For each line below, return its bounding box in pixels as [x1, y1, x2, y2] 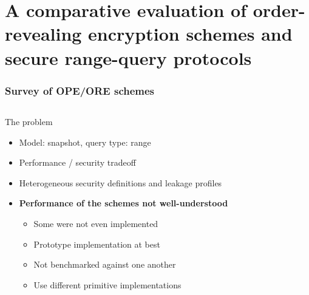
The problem [5, 115, 53, 127]
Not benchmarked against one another [33, 258, 176, 271]
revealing [5, 21, 82, 46]
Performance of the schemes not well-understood [19, 197, 228, 209]
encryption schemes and [88, 21, 293, 46]
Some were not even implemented [33, 217, 158, 229]
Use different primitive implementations [33, 278, 182, 291]
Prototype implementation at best [33, 237, 160, 250]
